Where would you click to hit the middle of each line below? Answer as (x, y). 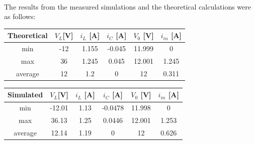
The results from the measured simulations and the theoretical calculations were (128, 6)
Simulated (25, 95)
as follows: (20, 16)
